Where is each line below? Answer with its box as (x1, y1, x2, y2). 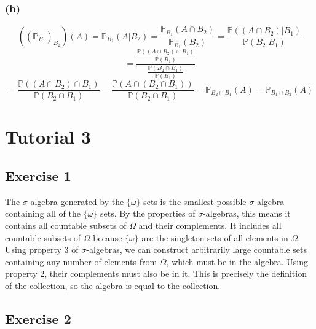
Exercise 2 (5, 309, 71, 328)
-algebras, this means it (203, 207, 291, 220)
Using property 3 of (5, 243, 79, 256)
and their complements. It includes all (138, 219, 282, 231)
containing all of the (5, 207, 81, 220)
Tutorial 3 (5, 124, 91, 149)
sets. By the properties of (100, 207, 196, 220)
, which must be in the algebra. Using (166, 255, 308, 268)
